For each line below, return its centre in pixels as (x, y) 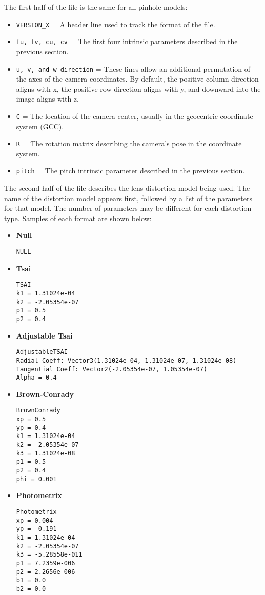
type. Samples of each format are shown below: (78, 218)
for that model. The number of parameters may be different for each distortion (128, 208)
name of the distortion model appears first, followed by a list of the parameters (128, 198)
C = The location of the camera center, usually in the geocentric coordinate (135, 116)
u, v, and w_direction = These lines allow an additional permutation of (133, 68)
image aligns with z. (47, 99)
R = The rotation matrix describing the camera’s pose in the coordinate (129, 143)
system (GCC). (40, 126)
